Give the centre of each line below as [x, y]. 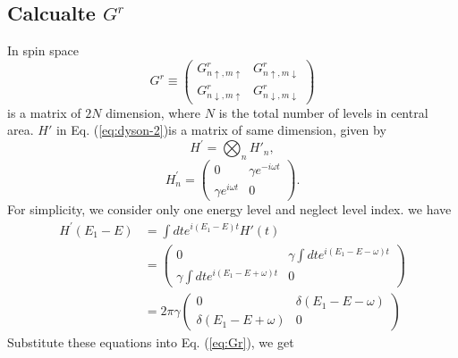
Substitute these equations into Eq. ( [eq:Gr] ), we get [151, 341]
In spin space [43, 50]
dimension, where [153, 112]
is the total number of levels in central [323, 112]
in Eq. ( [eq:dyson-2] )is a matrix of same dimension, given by [221, 130]
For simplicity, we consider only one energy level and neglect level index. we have [229, 209]
